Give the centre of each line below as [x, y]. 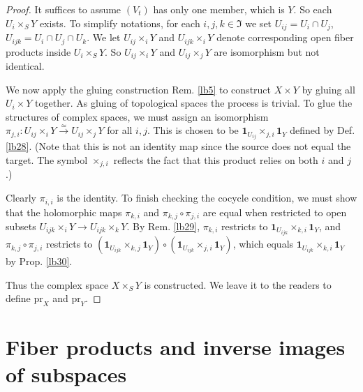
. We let [104, 37]
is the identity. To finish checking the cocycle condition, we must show [207, 198]
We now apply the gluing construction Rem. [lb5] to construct [139, 89]
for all [120, 130]
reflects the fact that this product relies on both [216, 160]
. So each [313, 9]
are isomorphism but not [267, 51]
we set [259, 23]
